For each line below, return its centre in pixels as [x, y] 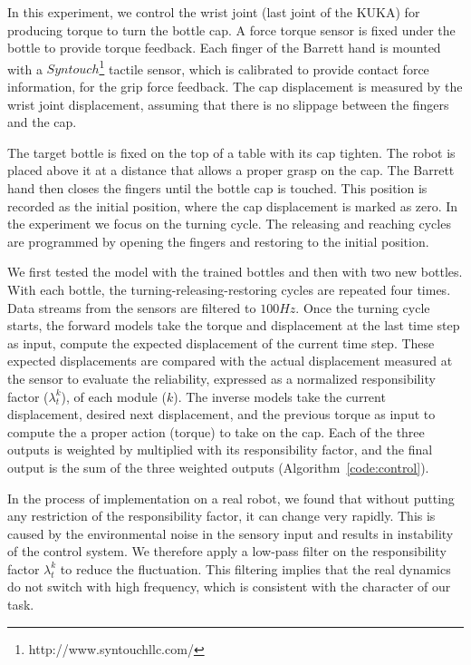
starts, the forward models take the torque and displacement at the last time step [234, 325]
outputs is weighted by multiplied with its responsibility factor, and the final [220, 450]
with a [25, 68]
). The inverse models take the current [279, 396]
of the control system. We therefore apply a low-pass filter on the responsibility [227, 551]
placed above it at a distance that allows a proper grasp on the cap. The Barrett [231, 170]
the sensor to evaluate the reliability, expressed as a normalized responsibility [221, 378]
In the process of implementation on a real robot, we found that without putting [231, 498]
